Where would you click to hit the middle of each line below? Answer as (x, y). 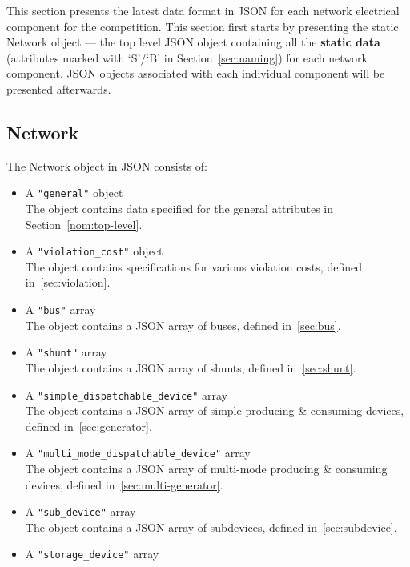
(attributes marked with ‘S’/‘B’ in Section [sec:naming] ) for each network (187, 57)
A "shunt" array (66, 352)
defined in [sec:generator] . (88, 426)
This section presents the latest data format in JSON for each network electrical (203, 10)
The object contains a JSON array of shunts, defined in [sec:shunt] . (191, 367)
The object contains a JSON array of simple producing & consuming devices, (215, 410)
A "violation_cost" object (94, 251)
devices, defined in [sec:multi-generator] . (124, 484)
